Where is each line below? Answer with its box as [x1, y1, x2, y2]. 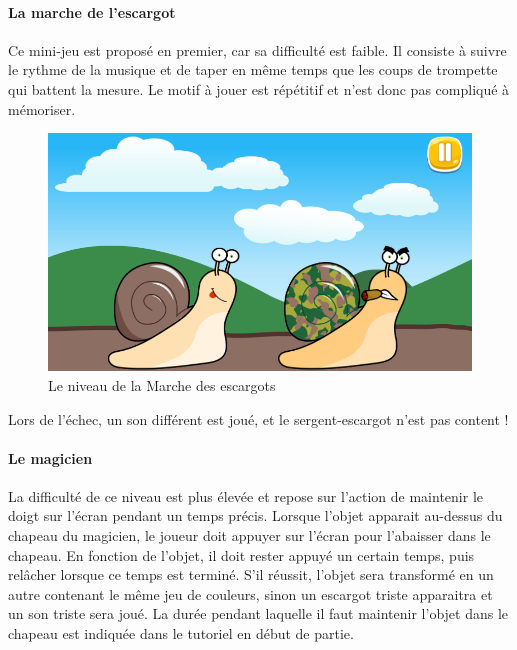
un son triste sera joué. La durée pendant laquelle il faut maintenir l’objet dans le [8, 603, 509, 624]
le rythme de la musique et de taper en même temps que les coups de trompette [8, 59, 498, 80]
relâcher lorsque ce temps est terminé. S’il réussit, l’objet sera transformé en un [8, 564, 494, 585]
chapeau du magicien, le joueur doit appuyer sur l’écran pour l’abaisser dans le [8, 525, 491, 546]
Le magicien [8, 447, 93, 468]
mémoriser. [8, 98, 76, 119]
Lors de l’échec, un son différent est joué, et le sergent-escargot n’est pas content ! [8, 408, 509, 429]
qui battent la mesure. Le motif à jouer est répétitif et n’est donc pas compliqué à [8, 78, 510, 99]
